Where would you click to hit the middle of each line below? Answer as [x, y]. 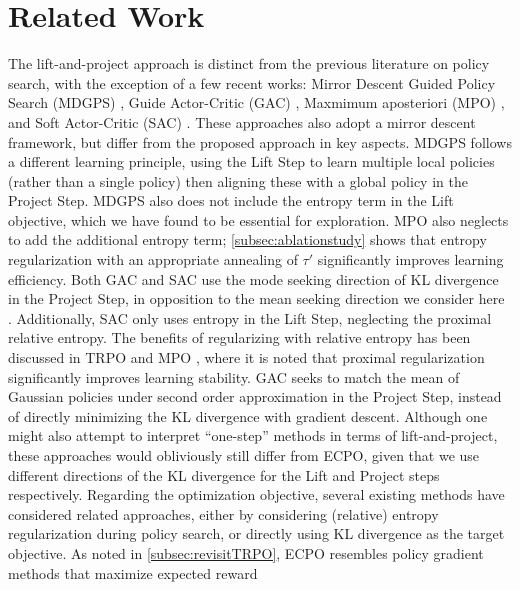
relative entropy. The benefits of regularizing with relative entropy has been [239, 337]
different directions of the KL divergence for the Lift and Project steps [224, 474]
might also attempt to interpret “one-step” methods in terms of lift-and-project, [253, 435]
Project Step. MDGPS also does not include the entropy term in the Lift [231, 200]
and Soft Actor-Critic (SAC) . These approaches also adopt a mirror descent [242, 121]
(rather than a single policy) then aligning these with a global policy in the [238, 180]
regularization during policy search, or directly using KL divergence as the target [256, 533]
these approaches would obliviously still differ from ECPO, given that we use [244, 455]
